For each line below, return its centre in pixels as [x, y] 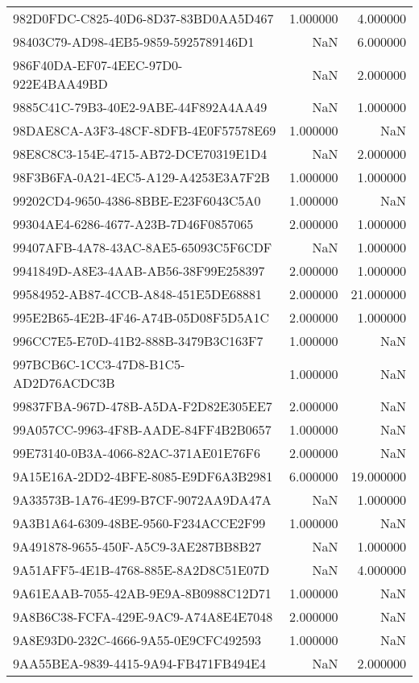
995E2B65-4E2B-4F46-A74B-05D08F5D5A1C [141, 317]
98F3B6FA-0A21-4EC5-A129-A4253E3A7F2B [141, 177]
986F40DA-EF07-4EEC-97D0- [98, 65]
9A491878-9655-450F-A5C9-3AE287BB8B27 [137, 546]
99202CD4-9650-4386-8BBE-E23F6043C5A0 [137, 200]
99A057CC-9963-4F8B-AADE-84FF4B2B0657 [142, 429]
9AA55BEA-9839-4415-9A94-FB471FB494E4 [139, 663]
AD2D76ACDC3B [64, 383]
